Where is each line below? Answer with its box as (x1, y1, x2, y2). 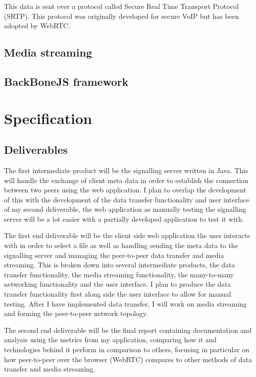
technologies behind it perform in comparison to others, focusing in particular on (4, 344, 250, 355)
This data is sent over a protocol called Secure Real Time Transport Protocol (4, 1, 239, 11)
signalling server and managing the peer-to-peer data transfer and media (4, 250, 224, 260)
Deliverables (4, 142, 68, 157)
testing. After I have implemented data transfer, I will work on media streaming (4, 298, 247, 309)
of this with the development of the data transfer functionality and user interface (4, 194, 250, 204)
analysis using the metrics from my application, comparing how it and (4, 334, 217, 345)
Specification (4, 108, 92, 128)
